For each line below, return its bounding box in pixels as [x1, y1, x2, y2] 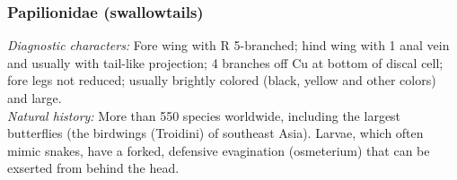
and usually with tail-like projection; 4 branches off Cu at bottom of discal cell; [7, 53, 444, 72]
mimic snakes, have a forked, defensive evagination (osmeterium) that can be [7, 141, 430, 159]
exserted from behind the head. [7, 159, 180, 177]
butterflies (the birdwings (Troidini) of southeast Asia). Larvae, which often [7, 124, 424, 142]
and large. [7, 89, 62, 107]
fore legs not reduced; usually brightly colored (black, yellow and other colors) [7, 71, 436, 90]
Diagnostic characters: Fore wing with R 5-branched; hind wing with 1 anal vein [7, 36, 450, 55]
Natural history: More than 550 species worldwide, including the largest [7, 106, 401, 124]
